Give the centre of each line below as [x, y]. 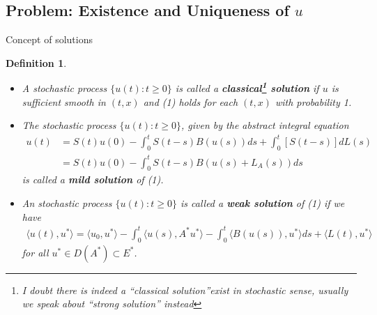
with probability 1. [313, 101]
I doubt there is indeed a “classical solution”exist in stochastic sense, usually [185, 290]
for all [35, 252]
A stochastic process [64, 88]
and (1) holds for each [191, 101]
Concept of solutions [49, 39]
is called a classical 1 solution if [247, 87]
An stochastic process [67, 203]
